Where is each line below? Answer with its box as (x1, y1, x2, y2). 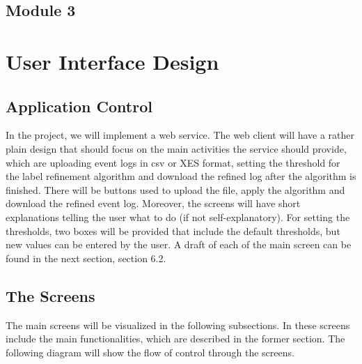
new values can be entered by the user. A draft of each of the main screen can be (6, 237, 352, 252)
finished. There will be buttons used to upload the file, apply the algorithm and (6, 182, 345, 197)
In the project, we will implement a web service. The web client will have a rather (6, 128, 355, 142)
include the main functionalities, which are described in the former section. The (6, 331, 345, 346)
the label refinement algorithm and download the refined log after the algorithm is (6, 169, 356, 183)
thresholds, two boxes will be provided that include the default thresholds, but (6, 223, 340, 238)
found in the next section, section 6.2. (6, 250, 166, 265)
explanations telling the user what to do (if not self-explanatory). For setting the (6, 209, 350, 224)
